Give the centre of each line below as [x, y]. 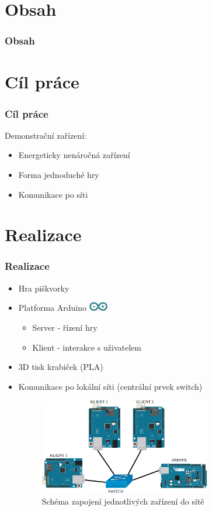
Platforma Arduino [52, 308]
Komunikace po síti [53, 194]
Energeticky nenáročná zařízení [74, 155]
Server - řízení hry [65, 327]
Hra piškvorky [44, 288]
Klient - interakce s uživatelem [87, 347]
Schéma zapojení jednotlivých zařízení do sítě [123, 501]
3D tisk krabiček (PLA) [61, 367]
